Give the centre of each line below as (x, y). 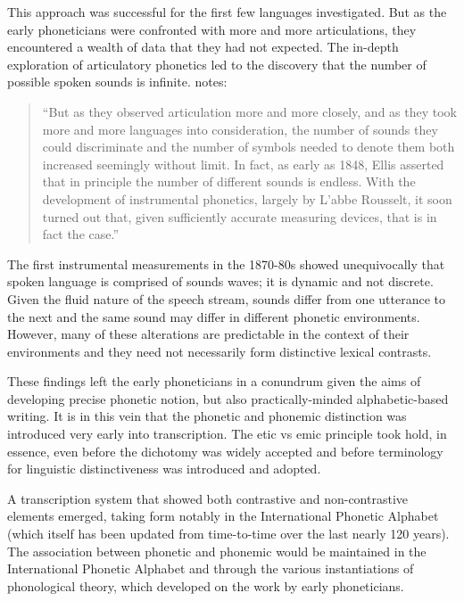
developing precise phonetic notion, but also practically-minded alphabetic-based (228, 398)
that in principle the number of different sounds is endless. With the (229, 181)
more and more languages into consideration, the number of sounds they (240, 129)
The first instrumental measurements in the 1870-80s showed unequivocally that (226, 263)
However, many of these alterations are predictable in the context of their (208, 334)
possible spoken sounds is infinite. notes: (117, 82)
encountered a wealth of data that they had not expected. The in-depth (203, 47)
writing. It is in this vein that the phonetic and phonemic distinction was (207, 416)
